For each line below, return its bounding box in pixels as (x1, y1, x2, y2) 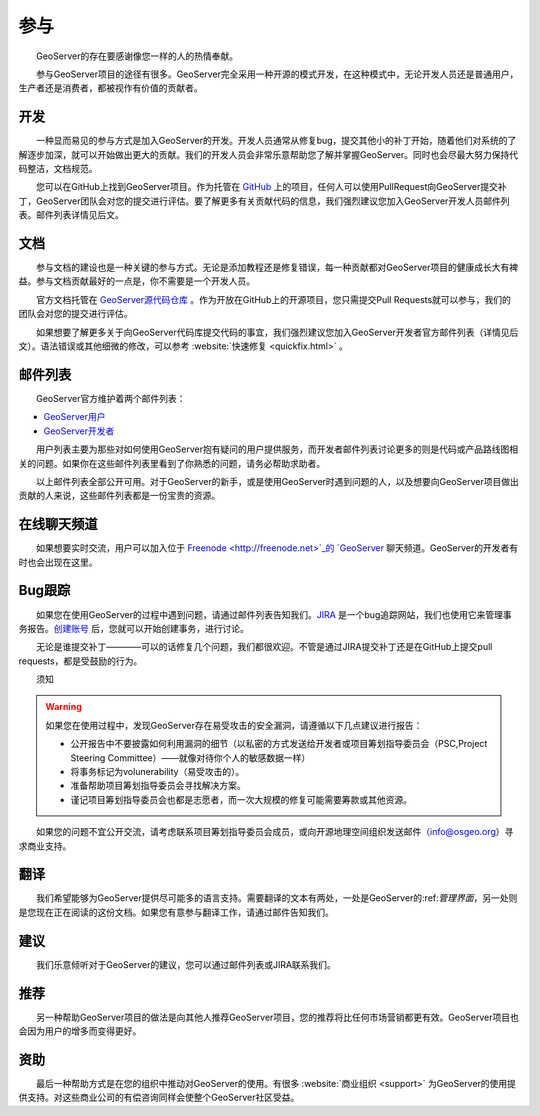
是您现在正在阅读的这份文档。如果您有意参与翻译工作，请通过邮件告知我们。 (18, 906, 334, 918)
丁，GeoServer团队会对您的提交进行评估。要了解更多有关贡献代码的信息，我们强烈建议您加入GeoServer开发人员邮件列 (18, 195, 510, 207)
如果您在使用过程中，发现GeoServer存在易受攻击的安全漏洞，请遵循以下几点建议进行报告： (45, 719, 423, 731)
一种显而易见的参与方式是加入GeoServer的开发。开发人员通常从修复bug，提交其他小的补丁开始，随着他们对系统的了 (35, 135, 517, 147)
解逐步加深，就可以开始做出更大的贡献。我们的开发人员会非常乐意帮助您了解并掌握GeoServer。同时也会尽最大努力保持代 (18, 148, 519, 160)
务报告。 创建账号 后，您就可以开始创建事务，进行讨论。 (18, 622, 249, 634)
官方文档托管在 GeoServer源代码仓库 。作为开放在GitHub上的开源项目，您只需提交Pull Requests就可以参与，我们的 (35, 293, 512, 305)
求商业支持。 (18, 840, 72, 852)
